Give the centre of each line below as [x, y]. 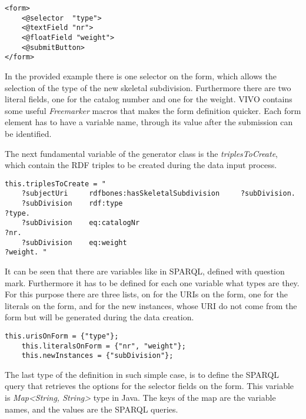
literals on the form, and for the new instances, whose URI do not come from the [151, 305]
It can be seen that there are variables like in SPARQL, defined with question [145, 271]
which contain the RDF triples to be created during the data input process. [141, 165]
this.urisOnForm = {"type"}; [62, 336]
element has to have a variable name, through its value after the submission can [149, 122]
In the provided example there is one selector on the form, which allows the [141, 76]
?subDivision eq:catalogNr [81, 223]
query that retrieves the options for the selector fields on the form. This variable [149, 386]
